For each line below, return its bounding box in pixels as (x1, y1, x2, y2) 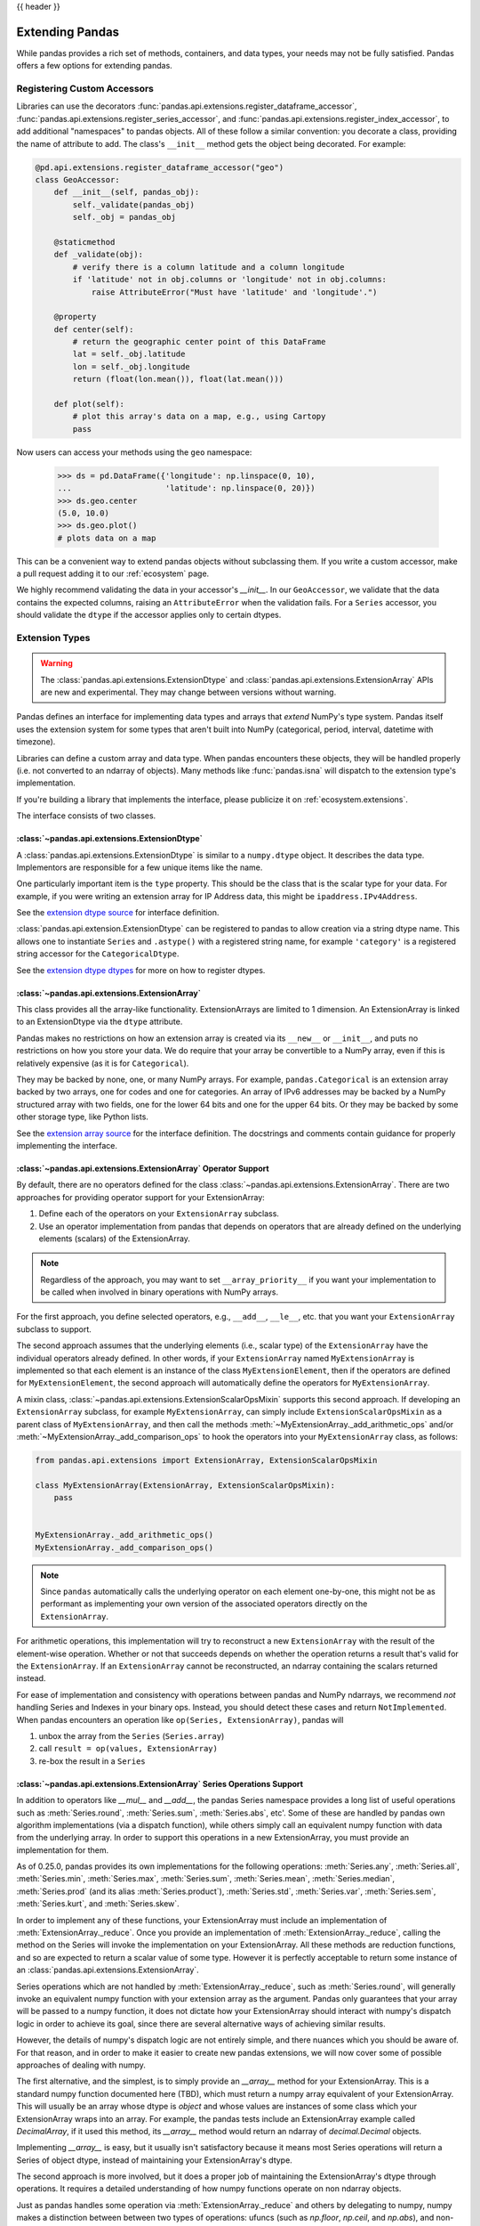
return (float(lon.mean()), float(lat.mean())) (72, 374, 284, 385)
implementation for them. (16, 1844, 109, 1856)
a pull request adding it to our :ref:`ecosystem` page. (16, 568, 210, 579)
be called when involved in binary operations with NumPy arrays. (40, 1287, 279, 1297)
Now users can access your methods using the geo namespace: (16, 446, 252, 458)
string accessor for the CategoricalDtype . (16, 948, 180, 959)
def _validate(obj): (53, 249, 144, 260)
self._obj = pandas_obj (72, 212, 177, 223)
